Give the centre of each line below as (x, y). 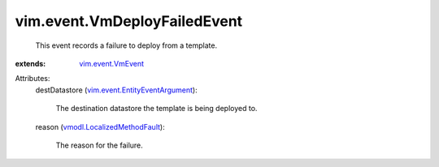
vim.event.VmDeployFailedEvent (129, 21)
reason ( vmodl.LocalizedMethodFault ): (100, 126)
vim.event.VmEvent (112, 63)
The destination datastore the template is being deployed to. (156, 109)
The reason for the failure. (100, 145)
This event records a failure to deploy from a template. (126, 45)
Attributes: (33, 79)
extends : (30, 63)
